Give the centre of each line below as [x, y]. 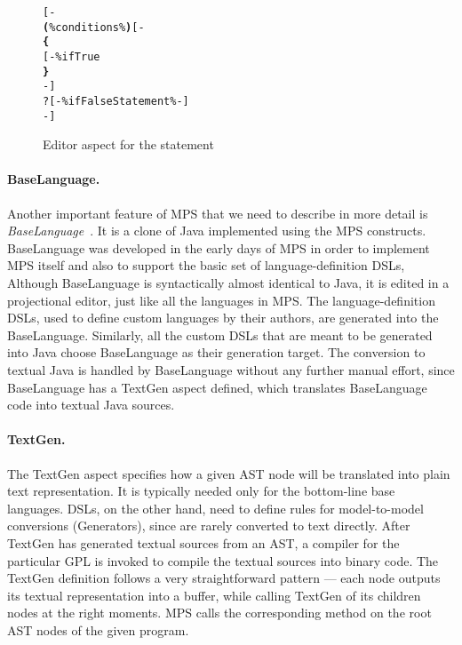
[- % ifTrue [72, 56]
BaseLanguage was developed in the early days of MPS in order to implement [219, 247]
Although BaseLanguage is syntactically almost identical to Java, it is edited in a [228, 283]
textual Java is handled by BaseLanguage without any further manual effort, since [231, 369]
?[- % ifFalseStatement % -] [116, 101]
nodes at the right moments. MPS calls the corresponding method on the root [219, 613]
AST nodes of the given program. [98, 629]
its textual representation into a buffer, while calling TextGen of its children [214, 595]
